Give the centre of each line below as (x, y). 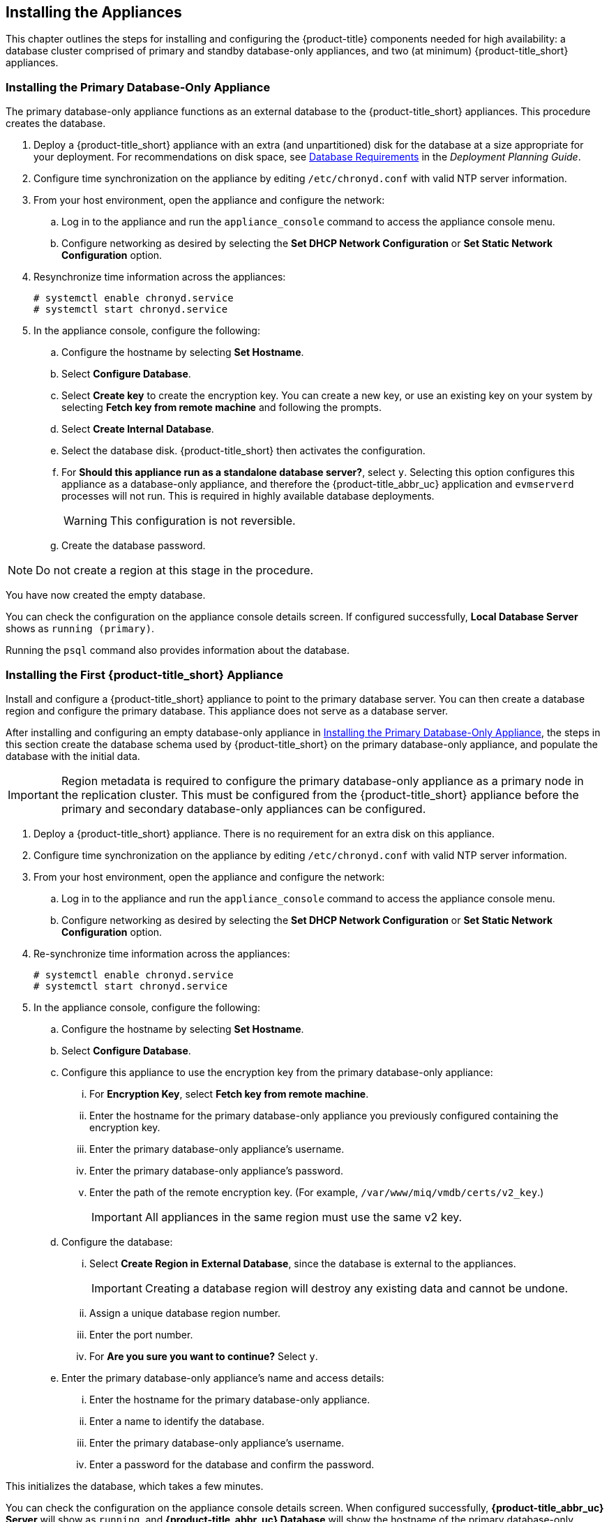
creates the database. (56, 124)
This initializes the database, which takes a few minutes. (135, 1486)
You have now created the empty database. (106, 595)
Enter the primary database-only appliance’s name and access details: (223, 1378)
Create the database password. (134, 546)
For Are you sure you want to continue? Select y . (204, 1356)
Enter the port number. (141, 1334)
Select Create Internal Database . (138, 429)
